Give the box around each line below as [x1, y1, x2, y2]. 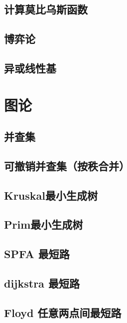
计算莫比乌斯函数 [4, 1, 88, 17]
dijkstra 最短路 [4, 276, 80, 291]
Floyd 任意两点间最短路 [4, 305, 122, 320]
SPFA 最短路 [4, 246, 70, 262]
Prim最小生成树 [4, 217, 83, 232]
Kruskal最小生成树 [4, 187, 98, 203]
